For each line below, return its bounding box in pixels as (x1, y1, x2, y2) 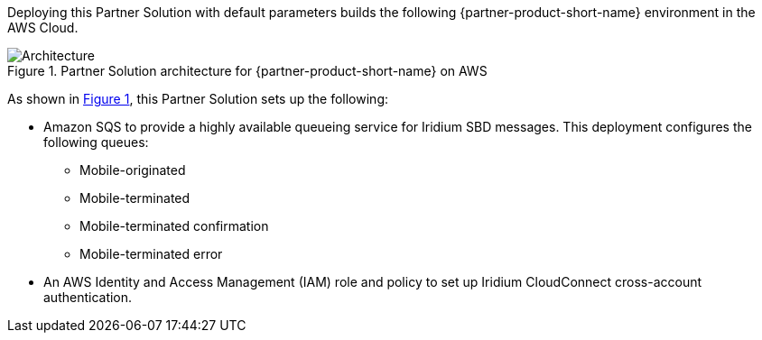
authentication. (43, 289, 133, 305)
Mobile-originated (79, 162, 186, 178)
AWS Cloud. (7, 20, 79, 35)
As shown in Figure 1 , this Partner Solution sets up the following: (7, 91, 388, 106)
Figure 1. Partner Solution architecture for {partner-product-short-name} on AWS (7, 63, 488, 78)
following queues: (43, 134, 149, 150)
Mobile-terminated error (79, 246, 223, 262)
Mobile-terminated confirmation (79, 218, 269, 234)
